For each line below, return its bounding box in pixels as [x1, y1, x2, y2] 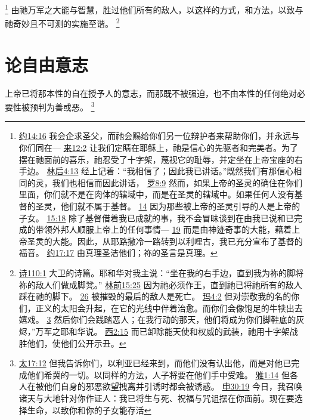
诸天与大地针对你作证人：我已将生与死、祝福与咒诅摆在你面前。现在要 [18, 391, 294, 404]
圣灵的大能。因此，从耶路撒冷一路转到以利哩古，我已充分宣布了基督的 [27, 234, 303, 247]
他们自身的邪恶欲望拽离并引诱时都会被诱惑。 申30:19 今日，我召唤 [44, 380, 303, 393]
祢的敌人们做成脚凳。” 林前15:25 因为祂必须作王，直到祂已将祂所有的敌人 [18, 278, 302, 291]
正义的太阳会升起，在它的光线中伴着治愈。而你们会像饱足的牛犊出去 [35, 301, 303, 314]
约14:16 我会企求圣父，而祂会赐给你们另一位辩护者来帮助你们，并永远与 [18, 129, 300, 142]
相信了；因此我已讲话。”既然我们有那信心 [135, 165, 294, 177]
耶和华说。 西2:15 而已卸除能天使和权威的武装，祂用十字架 [60, 325, 290, 337]
